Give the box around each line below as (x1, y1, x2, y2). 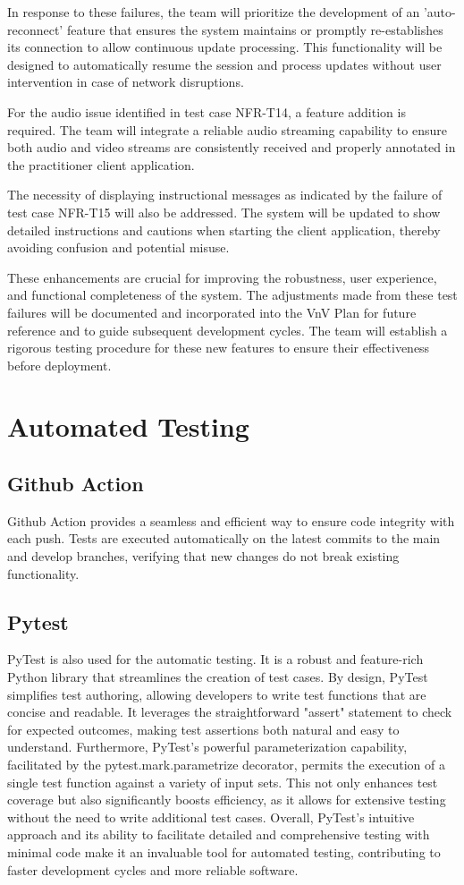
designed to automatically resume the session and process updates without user (7, 55, 442, 73)
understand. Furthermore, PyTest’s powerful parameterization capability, (7, 737, 408, 756)
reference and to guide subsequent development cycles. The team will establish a (7, 320, 448, 339)
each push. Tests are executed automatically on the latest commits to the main (7, 529, 441, 548)
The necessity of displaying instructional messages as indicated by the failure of (7, 185, 443, 204)
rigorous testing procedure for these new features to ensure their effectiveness (7, 338, 430, 357)
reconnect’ (7, 20, 63, 38)
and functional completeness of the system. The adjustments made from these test (7, 285, 458, 304)
